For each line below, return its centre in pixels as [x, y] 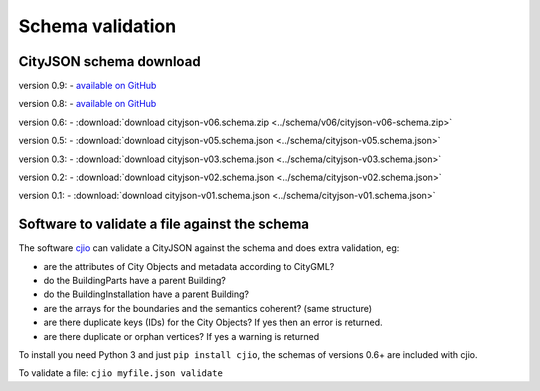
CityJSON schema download [109, 61]
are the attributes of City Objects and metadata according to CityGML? [189, 266]
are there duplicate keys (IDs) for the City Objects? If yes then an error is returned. [213, 322]
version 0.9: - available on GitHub [87, 86]
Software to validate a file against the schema [164, 224]
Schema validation [97, 26]
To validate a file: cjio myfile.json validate [121, 373]
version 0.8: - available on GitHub [87, 104]
